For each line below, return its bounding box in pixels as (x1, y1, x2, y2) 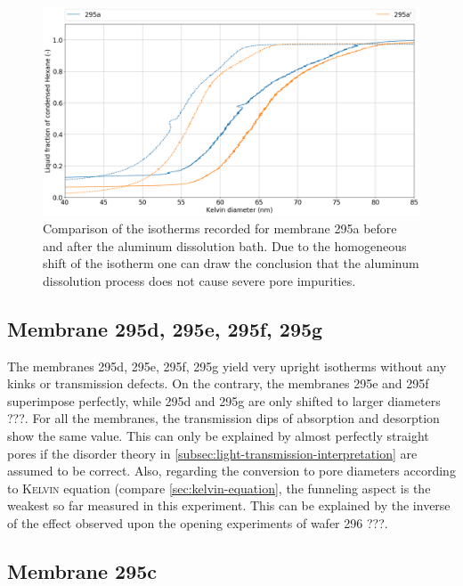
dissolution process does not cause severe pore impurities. (43, 271, 356, 289)
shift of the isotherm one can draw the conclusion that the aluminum (43, 254, 419, 273)
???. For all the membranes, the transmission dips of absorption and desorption (7, 409, 440, 427)
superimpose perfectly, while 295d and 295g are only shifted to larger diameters (7, 391, 441, 410)
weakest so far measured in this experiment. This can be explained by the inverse (7, 496, 451, 515)
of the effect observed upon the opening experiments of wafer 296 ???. (7, 513, 388, 532)
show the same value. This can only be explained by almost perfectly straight (7, 426, 429, 444)
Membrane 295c (7, 557, 158, 584)
